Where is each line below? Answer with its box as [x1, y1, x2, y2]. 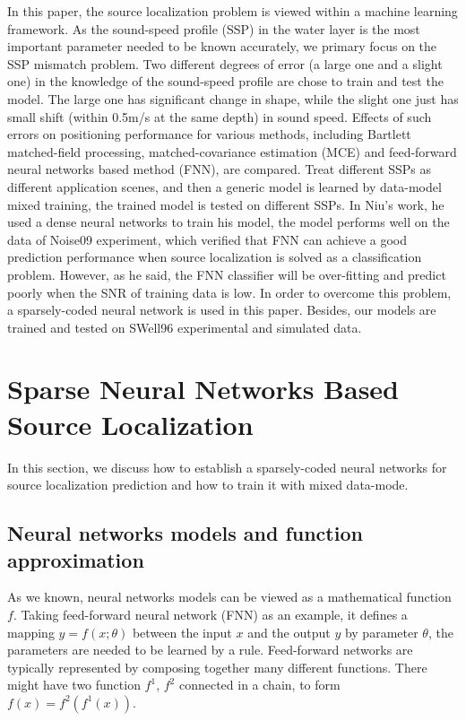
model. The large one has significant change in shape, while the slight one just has [7, 89, 459, 108]
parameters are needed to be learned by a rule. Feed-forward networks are [7, 640, 413, 659]
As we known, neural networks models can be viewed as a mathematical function [7, 587, 452, 606]
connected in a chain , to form [178, 675, 341, 694]
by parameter [344, 622, 419, 641]
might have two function [7, 675, 141, 694]
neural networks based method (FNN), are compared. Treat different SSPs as [7, 160, 432, 178]
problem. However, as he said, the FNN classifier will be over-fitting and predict [7, 265, 446, 283]
